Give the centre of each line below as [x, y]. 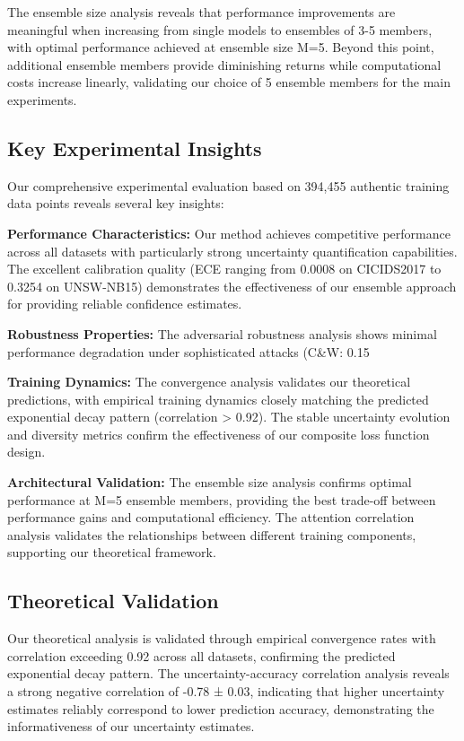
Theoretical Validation [113, 601]
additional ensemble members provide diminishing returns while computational [224, 64]
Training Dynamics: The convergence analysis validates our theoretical [209, 382]
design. [26, 452]
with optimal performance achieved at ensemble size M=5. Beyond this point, [221, 47]
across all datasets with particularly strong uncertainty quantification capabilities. [232, 251]
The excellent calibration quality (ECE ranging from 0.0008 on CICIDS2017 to [224, 269]
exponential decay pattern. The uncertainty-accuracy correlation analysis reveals [228, 673]
